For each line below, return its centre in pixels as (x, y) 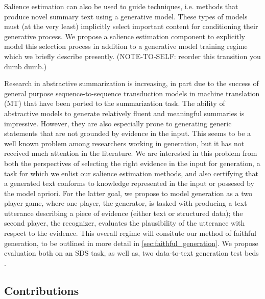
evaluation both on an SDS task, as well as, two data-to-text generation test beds (131, 253)
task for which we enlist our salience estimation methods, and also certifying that (131, 173)
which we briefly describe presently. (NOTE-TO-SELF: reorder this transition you (132, 56)
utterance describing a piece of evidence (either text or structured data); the (124, 213)
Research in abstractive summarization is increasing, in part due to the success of (131, 83)
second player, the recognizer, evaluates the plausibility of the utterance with (125, 223)
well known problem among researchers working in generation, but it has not (124, 143)
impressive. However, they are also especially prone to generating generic (118, 123)
